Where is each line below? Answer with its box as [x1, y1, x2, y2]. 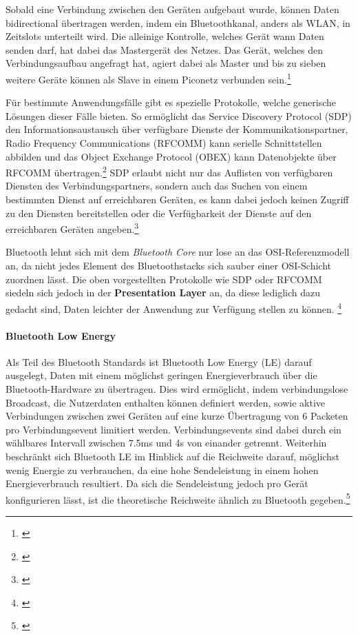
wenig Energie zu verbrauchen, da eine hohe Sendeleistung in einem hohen [6, 462, 319, 477]
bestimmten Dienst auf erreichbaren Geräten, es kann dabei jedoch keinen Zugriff [6, 192, 349, 207]
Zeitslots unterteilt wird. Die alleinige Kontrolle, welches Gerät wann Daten [6, 29, 324, 43]
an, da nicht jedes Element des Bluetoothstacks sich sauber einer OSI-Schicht [6, 258, 332, 273]
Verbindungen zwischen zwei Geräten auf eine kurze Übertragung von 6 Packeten [6, 409, 348, 423]
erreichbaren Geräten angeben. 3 [6, 220, 139, 236]
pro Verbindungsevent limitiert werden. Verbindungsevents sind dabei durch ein [6, 422, 341, 436]
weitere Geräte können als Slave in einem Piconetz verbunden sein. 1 [6, 70, 291, 86]
